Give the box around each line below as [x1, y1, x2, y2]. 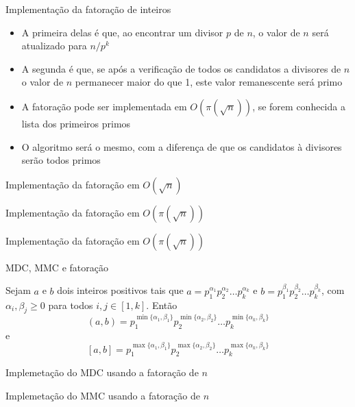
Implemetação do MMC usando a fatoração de [5, 388, 200, 402]
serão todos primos [21, 153, 101, 167]
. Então [146, 297, 177, 312]
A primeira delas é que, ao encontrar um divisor [21, 25, 223, 39]
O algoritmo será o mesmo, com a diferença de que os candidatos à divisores [21, 139, 342, 153]
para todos [48, 297, 93, 312]
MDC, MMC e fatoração [5, 260, 108, 274]
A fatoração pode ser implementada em [21, 99, 187, 113]
